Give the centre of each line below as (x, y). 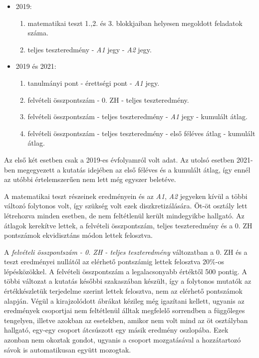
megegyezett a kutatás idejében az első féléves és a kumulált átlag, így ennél (134, 169)
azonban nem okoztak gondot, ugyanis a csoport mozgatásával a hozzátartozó (123, 340)
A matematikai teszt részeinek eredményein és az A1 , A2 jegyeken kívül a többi (126, 196)
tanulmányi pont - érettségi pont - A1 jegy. (94, 83)
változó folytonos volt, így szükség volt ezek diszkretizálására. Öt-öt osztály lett (126, 206)
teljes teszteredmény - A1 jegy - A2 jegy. (90, 49)
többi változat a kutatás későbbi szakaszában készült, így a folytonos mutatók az (128, 281)
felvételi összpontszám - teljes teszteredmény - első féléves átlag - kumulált (141, 133)
